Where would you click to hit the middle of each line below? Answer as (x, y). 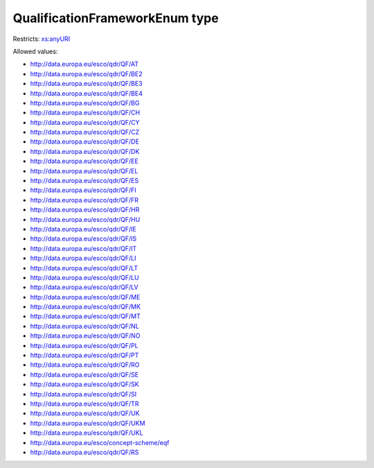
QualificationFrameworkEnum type (116, 18)
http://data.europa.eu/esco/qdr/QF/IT (83, 248)
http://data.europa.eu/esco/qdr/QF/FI (83, 190)
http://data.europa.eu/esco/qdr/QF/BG (85, 103)
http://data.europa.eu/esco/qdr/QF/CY (85, 122)
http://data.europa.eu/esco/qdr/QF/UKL (87, 433)
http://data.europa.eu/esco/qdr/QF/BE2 (86, 73)
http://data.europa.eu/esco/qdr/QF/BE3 (86, 84)
